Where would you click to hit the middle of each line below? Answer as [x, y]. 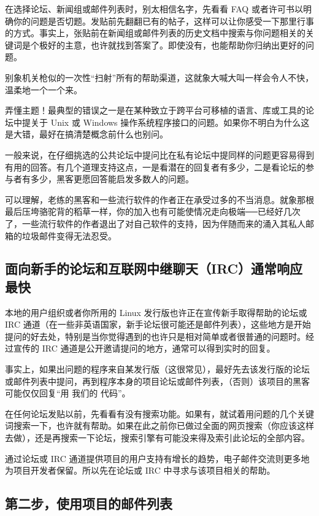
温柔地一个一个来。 [44, 89]
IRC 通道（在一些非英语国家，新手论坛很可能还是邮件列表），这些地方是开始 [158, 324]
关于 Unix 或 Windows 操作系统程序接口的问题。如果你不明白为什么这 [170, 122]
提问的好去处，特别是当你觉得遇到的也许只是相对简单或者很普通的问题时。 [155, 336]
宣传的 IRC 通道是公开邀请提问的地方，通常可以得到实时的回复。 [144, 348]
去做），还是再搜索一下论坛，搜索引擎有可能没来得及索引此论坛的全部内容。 [157, 438]
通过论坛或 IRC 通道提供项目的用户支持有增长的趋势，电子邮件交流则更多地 [157, 458]
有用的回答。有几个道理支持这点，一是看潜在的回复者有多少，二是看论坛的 [155, 167]
